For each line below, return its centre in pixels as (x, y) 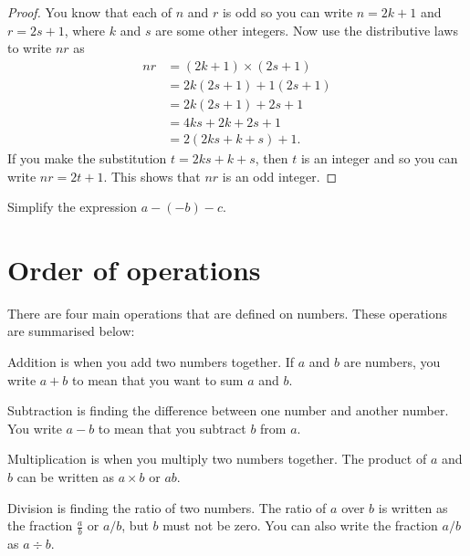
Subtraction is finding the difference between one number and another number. (228, 410)
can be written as (65, 477)
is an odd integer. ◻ (280, 176)
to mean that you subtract (172, 428)
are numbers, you (392, 362)
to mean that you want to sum (158, 379)
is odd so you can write (287, 12)
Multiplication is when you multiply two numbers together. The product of (217, 459)
